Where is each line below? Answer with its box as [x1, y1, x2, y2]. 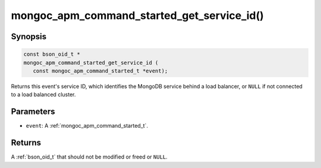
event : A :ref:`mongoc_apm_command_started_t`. [26, 122, 149, 129]
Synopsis [11, 31, 47, 42]
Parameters [11, 107, 55, 117]
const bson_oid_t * [23, 51, 80, 58]
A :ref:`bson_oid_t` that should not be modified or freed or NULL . [11, 153, 168, 160]
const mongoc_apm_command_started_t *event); [33, 67, 168, 74]
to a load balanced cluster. [11, 91, 76, 98]
